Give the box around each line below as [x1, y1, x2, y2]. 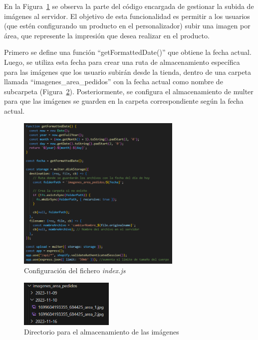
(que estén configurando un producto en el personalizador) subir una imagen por [4, 20, 251, 31]
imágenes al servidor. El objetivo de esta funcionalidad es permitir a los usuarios [4, 10, 250, 21]
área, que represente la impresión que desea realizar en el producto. [4, 30, 210, 40]
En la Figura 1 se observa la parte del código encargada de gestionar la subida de [4, 1, 254, 11]
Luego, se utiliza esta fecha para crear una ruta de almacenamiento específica [4, 56, 240, 67]
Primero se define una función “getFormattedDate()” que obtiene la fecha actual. [4, 47, 252, 57]
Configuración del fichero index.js [24, 265, 126, 276]
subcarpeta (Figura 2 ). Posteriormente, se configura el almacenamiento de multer [4, 86, 254, 96]
